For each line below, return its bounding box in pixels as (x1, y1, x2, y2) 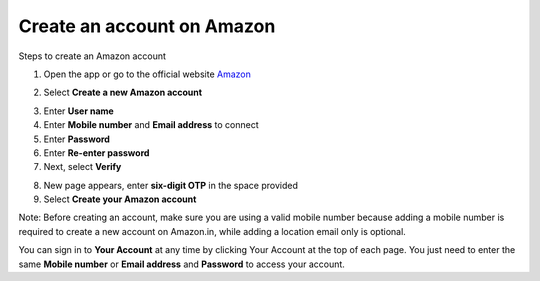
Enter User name (43, 105, 114, 117)
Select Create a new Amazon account (43, 86, 203, 99)
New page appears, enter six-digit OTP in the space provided (43, 179, 299, 191)
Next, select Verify (43, 161, 122, 173)
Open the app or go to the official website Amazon (43, 68, 252, 80)
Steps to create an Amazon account (18, 50, 167, 62)
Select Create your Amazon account (43, 193, 197, 205)
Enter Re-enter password (43, 146, 150, 159)
